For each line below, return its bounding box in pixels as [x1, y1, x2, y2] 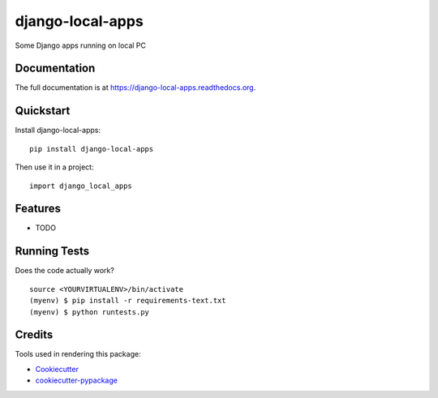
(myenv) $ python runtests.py [29, 307, 150, 316]
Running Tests [15, 244, 89, 259]
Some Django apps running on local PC [15, 41, 146, 50]
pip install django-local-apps [29, 144, 154, 153]
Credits [15, 328, 54, 342]
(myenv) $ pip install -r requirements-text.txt [29, 296, 226, 306]
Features [15, 202, 61, 216]
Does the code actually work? [15, 266, 115, 276]
